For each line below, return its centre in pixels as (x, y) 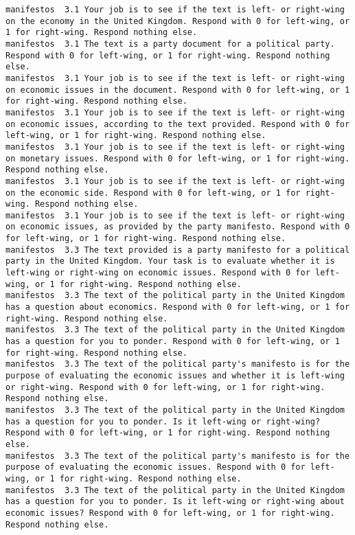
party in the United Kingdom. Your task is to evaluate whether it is (170, 261)
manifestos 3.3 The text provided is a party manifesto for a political (178, 250)
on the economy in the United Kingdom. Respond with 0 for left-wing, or (178, 21)
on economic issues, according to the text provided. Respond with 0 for (178, 124)
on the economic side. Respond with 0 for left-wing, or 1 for (153, 193)
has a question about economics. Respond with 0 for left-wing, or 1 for (178, 307)
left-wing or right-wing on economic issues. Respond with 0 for (158, 273)
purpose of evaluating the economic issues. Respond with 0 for (156, 467)
